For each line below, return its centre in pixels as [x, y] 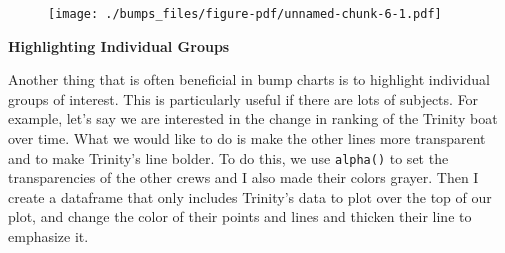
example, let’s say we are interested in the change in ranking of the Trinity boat [253, 118]
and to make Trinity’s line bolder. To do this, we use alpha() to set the [228, 157]
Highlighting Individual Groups [119, 45]
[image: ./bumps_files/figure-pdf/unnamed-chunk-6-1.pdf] [245, 14]
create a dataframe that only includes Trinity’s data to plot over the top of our [250, 196]
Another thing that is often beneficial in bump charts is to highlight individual [249, 79]
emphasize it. [48, 236]
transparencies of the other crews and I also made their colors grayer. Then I [243, 177]
